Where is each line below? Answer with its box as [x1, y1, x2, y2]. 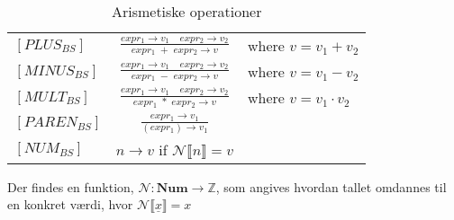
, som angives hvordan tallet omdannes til [215, 177, 447, 196]
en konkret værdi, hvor [7, 195, 133, 214]
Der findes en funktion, [7, 177, 134, 196]
